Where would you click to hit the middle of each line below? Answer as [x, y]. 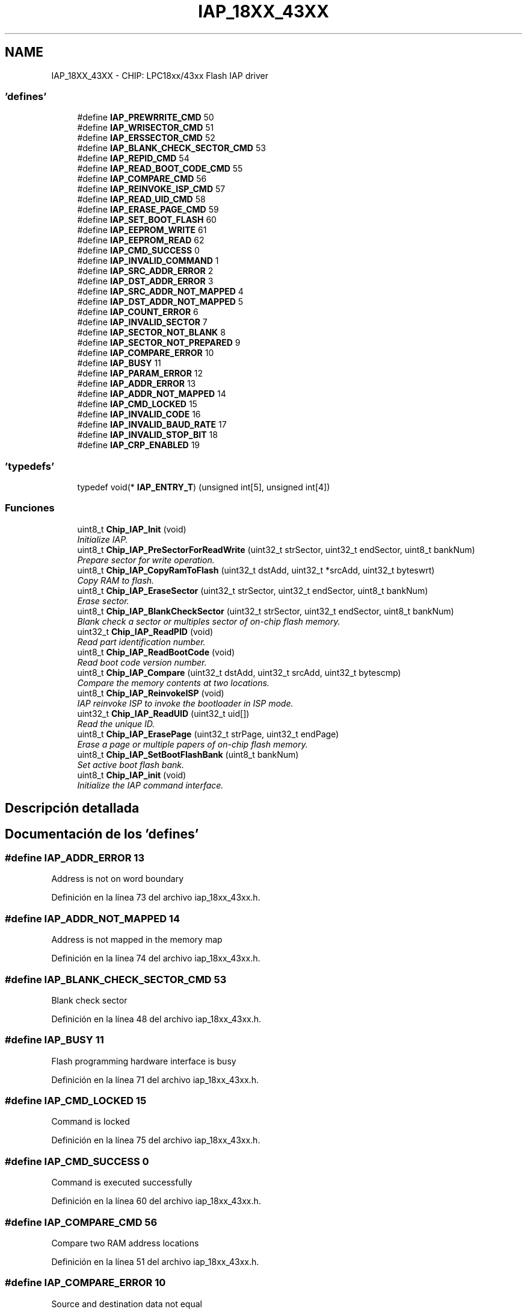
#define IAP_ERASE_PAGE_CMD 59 [148, 210]
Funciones [30, 508]
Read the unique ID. [116, 723]
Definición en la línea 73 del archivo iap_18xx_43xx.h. [156, 898]
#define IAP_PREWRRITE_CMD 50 [146, 117]
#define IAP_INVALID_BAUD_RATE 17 [152, 425]
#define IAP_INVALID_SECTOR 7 [142, 322]
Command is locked [91, 1122]
